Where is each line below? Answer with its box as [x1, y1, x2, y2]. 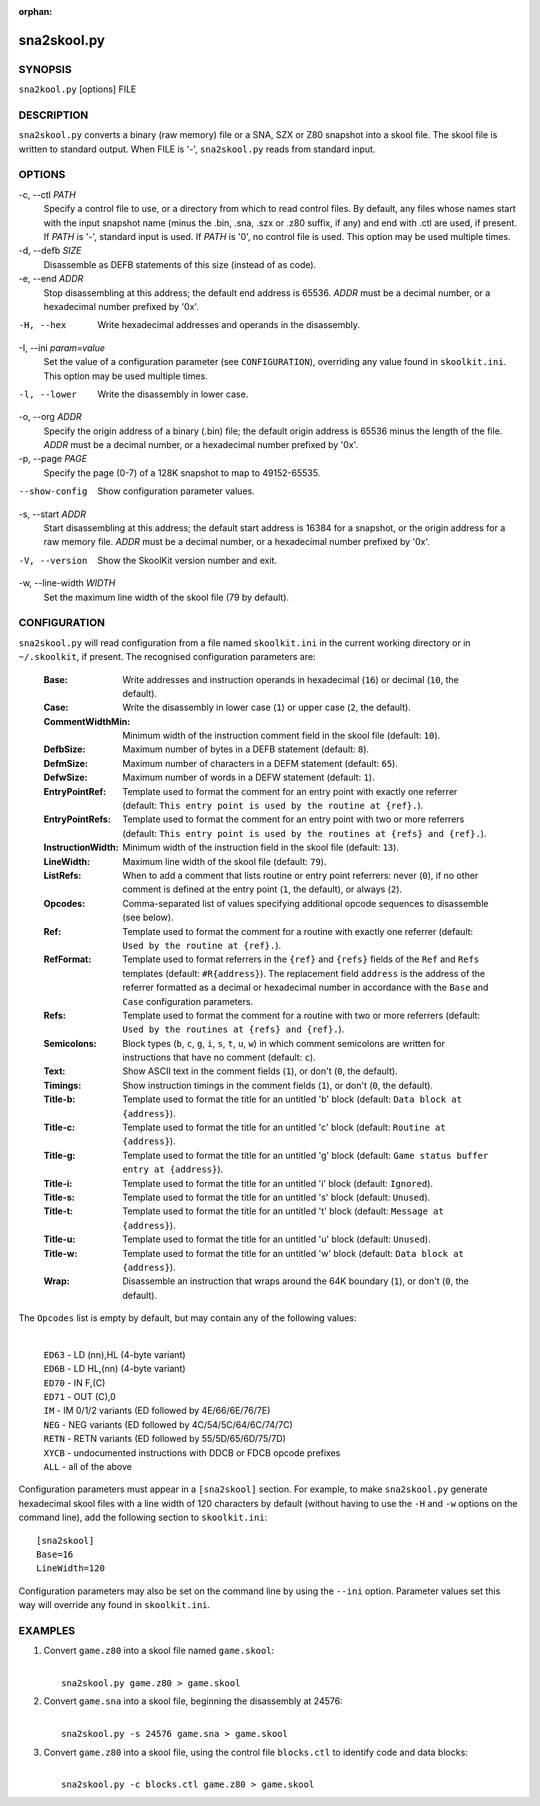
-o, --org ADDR [18, 411, 82, 423]
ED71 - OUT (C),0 [43, 1391, 117, 1403]
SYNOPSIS [18, 62, 72, 76]
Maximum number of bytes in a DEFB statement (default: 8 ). [122, 743, 370, 755]
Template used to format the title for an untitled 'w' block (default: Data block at [122, 1247, 465, 1259]
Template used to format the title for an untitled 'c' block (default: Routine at [122, 1121, 446, 1134]
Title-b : [43, 1093, 76, 1105]
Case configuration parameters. [122, 995, 254, 1007]
